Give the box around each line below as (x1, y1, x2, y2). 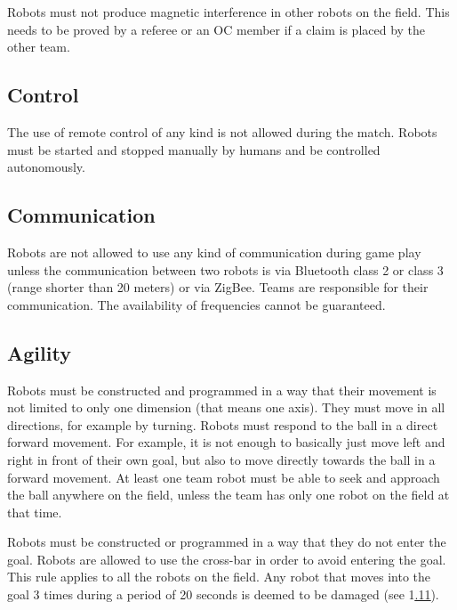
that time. (7, 502, 62, 521)
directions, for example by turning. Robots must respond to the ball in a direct (7, 415, 438, 434)
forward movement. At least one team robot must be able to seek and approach (7, 468, 440, 486)
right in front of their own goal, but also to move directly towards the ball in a (7, 450, 436, 468)
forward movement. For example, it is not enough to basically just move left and (7, 433, 445, 451)
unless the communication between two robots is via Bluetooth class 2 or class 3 (7, 260, 444, 279)
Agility (7, 338, 71, 366)
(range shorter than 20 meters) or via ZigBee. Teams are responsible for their (7, 278, 429, 297)
